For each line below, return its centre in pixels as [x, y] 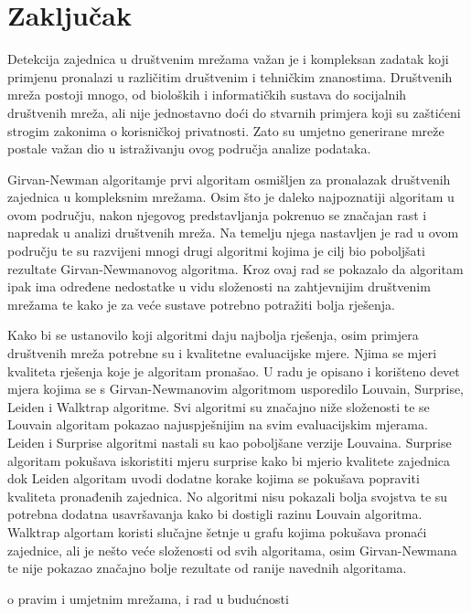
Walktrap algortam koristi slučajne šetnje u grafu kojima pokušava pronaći [217, 531]
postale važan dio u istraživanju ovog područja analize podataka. [189, 148]
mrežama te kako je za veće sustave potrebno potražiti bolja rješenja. [201, 304]
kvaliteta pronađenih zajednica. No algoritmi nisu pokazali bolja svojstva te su [228, 496]
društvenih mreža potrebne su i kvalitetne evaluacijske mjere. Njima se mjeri [222, 353]
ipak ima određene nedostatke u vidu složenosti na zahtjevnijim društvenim [219, 286]
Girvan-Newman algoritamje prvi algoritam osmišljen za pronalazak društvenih [229, 179]
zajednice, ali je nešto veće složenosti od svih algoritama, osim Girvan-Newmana [232, 550]
